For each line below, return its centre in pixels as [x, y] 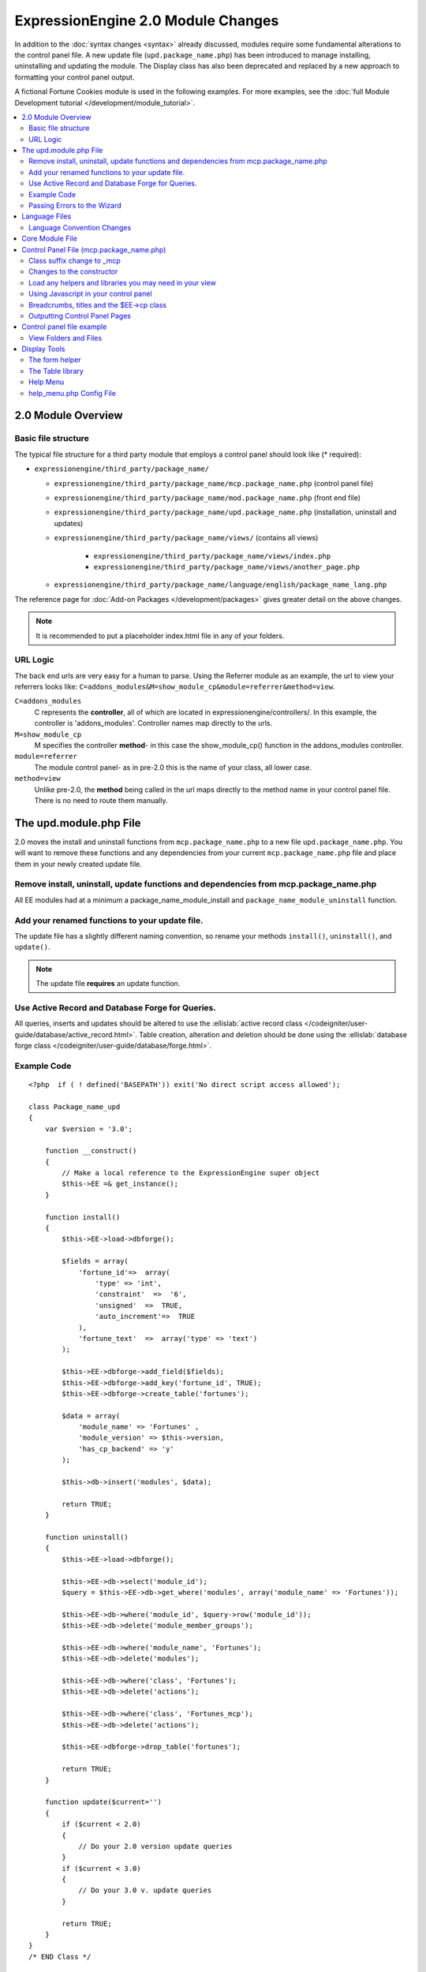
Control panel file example [64, 327]
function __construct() [91, 1151]
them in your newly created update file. [78, 864]
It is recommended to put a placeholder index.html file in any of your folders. [160, 636]
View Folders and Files [65, 338]
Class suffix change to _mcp [75, 260]
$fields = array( [95, 1261]
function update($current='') [103, 1802]
